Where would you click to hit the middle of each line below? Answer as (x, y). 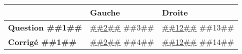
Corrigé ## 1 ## (42, 42)
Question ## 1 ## (45, 27)
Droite (175, 12)
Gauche (105, 12)
